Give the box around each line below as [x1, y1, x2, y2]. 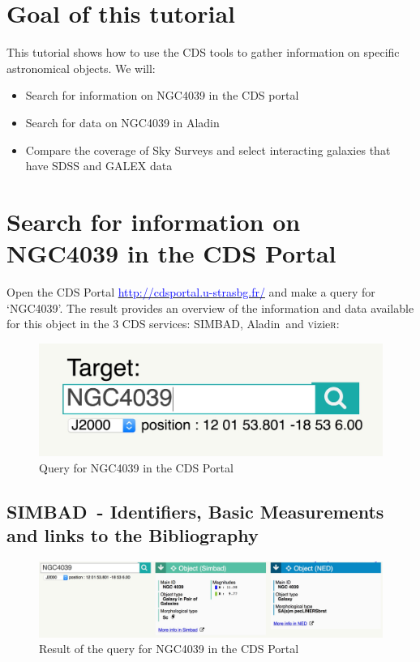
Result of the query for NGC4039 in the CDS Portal [39, 640, 299, 657]
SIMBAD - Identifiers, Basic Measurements [6, 498, 384, 523]
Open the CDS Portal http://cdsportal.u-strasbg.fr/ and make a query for [6, 284, 375, 300]
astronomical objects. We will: [6, 59, 156, 76]
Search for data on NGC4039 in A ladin [25, 113, 220, 130]
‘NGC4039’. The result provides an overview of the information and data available [6, 299, 414, 316]
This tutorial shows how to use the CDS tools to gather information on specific [6, 44, 400, 61]
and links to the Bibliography [6, 523, 259, 548]
